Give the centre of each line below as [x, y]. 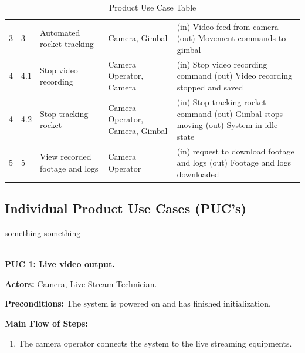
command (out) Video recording [235, 75]
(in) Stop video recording [222, 64]
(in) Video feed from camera [228, 26]
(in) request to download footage [235, 151]
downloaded [198, 174]
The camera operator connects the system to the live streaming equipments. [155, 343]
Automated [60, 32]
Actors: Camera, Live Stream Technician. [81, 283]
